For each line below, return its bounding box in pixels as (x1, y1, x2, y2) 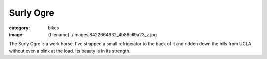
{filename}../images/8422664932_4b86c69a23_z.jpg (48, 31, 157, 37)
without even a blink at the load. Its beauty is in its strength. (9, 48, 131, 54)
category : (9, 25, 30, 31)
